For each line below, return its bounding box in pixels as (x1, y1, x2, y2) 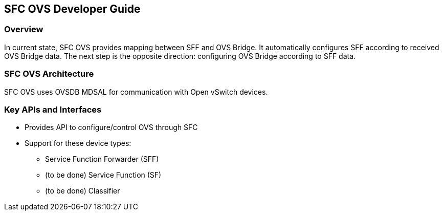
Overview (4, 24, 43, 35)
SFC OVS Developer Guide (4, 3, 141, 15)
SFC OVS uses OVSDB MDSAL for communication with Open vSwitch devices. (4, 87, 268, 96)
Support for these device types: (25, 139, 131, 148)
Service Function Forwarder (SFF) (45, 155, 159, 164)
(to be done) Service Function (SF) (45, 170, 162, 180)
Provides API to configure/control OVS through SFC (25, 123, 198, 132)
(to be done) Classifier (45, 186, 120, 196)
